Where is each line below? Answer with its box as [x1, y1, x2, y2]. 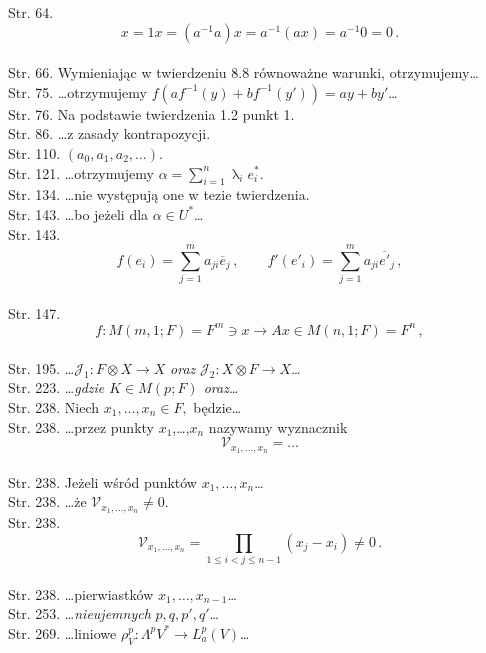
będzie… [193, 396, 242, 417]
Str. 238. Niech [8, 396, 100, 417]
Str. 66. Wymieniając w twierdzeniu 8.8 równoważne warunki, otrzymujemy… [8, 62, 479, 83]
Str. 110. [8, 142, 61, 163]
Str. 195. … [8, 357, 75, 378]
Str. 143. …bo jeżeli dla [8, 203, 149, 224]
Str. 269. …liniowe [8, 622, 117, 643]
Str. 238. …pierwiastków [8, 583, 154, 604]
